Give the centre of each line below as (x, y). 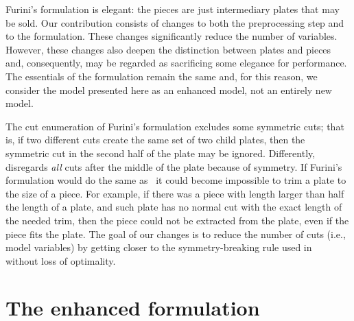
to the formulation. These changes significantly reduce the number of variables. (172, 36)
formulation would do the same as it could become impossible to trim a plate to (176, 180)
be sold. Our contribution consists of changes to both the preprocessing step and (175, 22)
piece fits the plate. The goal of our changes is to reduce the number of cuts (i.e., (176, 234)
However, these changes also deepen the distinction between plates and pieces (168, 49)
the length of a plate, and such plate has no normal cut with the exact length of (174, 207)
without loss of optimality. (61, 260)
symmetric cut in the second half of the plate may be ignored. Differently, (161, 153)
